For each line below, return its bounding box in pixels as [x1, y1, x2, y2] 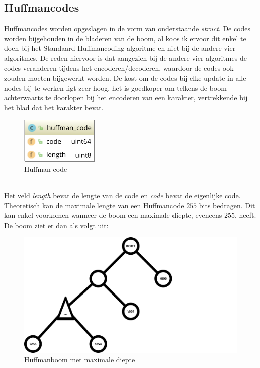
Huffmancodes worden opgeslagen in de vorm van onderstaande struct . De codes [4, 23, 251, 34]
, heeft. [235, 210, 256, 220]
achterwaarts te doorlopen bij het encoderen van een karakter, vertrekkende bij [4, 92, 248, 103]
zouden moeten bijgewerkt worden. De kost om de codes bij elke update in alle [4, 72, 246, 83]
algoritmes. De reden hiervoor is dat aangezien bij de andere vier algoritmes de [4, 52, 247, 63]
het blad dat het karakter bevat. [4, 102, 104, 112]
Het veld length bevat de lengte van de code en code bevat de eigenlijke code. [4, 190, 241, 201]
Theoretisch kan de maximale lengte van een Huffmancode [4, 200, 184, 210]
